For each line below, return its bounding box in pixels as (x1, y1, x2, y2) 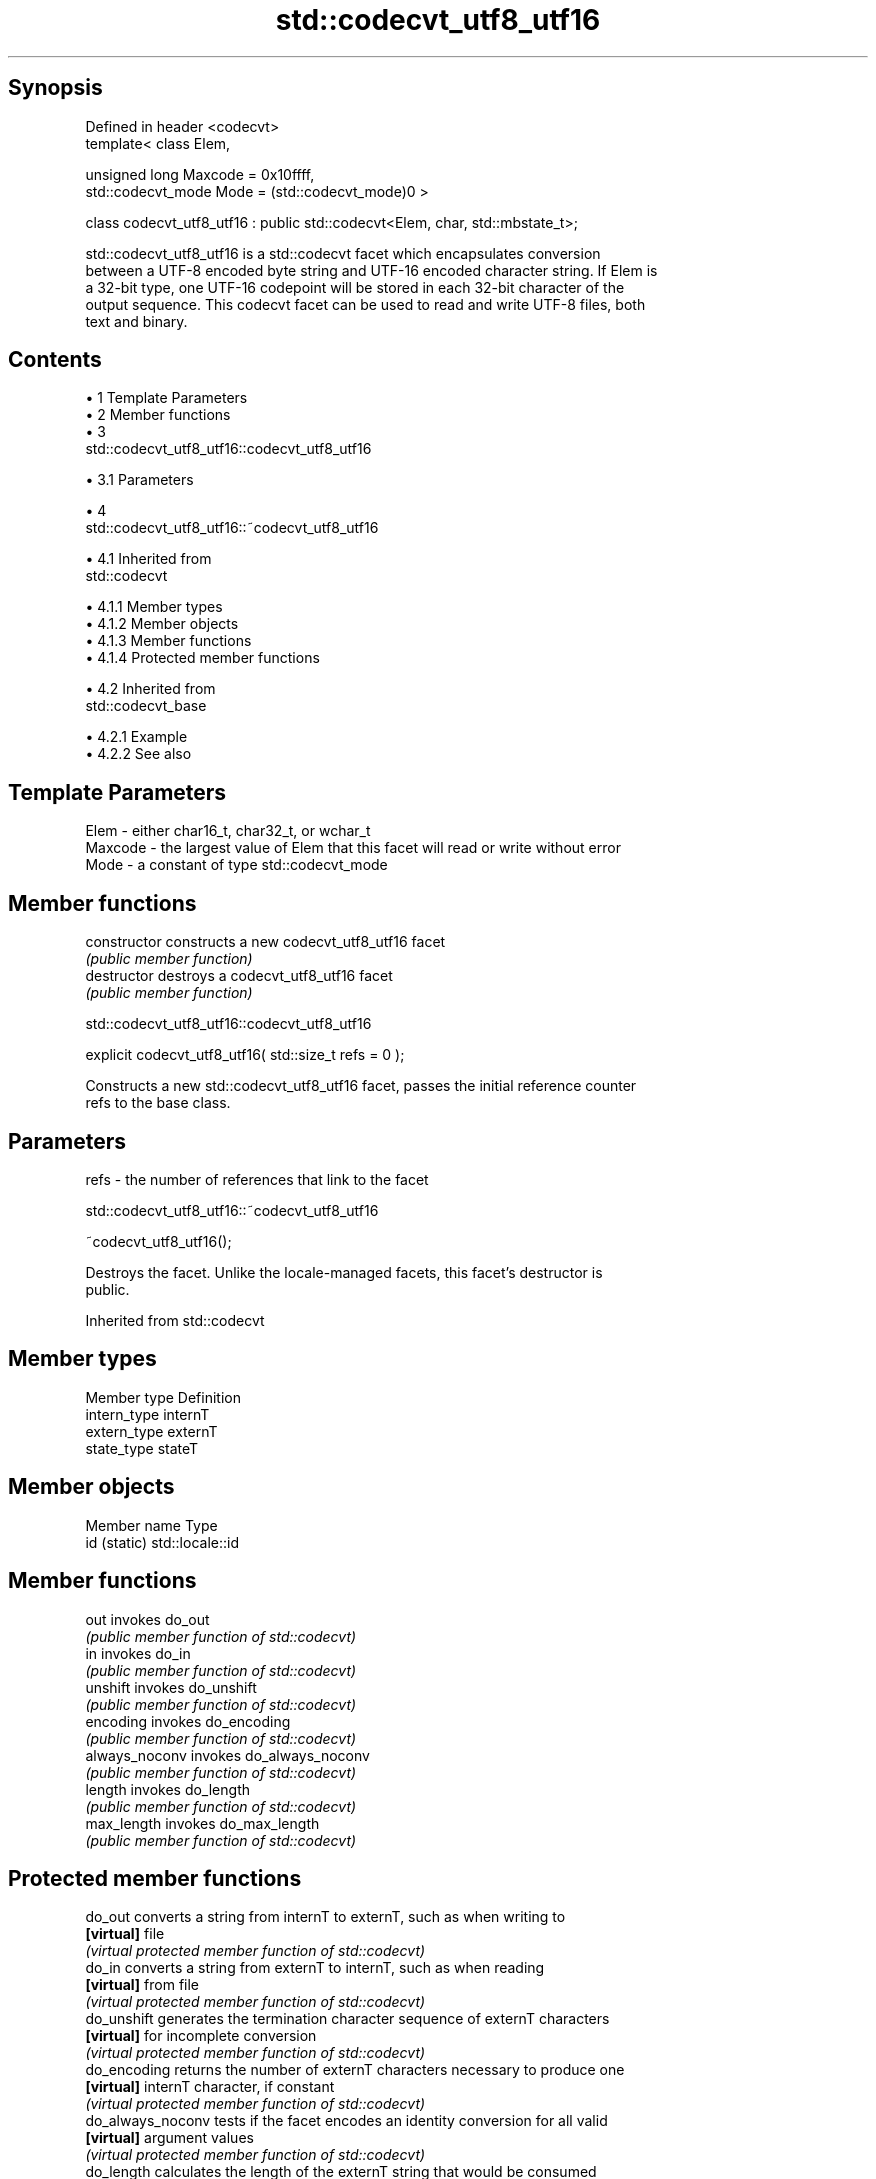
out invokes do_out (85, 1610, 210, 1628)
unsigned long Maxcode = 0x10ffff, (85, 165, 315, 183)
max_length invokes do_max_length (85, 1814, 320, 1832)
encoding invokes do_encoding (85, 1712, 291, 1730)
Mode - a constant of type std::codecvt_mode (85, 856, 388, 874)
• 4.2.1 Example (85, 728, 188, 746)
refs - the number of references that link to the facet (85, 1170, 429, 1188)
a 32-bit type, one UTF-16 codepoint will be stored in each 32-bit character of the (85, 278, 625, 296)
